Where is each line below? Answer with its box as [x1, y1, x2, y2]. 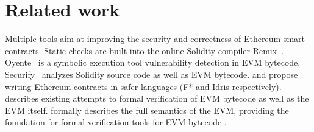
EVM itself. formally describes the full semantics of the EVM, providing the [5, 103, 289, 116]
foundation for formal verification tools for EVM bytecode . [5, 116, 227, 128]
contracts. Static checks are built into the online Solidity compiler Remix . [5, 44, 284, 57]
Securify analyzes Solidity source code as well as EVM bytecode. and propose [5, 68, 298, 80]
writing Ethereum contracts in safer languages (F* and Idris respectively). [5, 80, 282, 92]
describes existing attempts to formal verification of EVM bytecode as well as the [5, 92, 309, 105]
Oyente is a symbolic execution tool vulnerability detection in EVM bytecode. [5, 56, 301, 69]
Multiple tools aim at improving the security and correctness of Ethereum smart [5, 32, 305, 45]
